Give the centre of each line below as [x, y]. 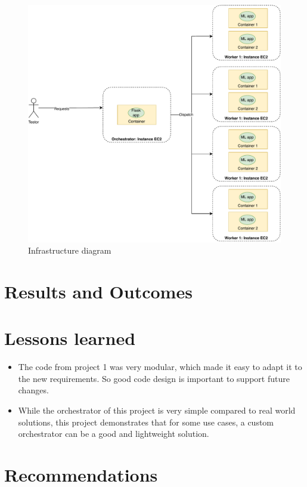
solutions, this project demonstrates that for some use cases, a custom [146, 422]
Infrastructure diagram [70, 250]
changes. [33, 390]
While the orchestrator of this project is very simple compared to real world [157, 410]
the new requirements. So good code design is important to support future [154, 378]
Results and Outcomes [98, 291]
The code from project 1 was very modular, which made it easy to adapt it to [160, 367]
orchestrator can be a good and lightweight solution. [114, 434]
